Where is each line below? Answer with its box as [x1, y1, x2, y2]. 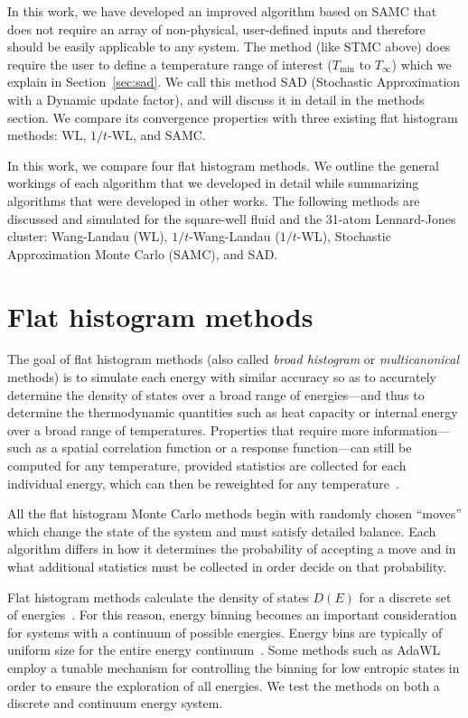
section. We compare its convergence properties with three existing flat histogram [7, 107, 458, 126]
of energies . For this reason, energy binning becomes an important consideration [7, 605, 457, 624]
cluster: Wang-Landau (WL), [7, 227, 168, 246]
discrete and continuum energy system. [7, 694, 223, 713]
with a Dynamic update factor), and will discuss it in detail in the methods [7, 89, 425, 108]
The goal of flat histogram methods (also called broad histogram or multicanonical [7, 350, 460, 368]
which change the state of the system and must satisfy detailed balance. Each [7, 521, 436, 540]
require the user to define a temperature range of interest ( [7, 54, 332, 73]
